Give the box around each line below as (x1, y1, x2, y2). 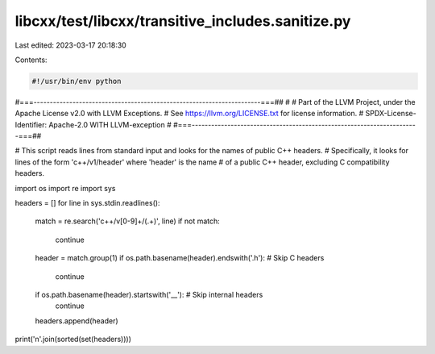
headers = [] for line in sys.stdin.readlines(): (14, 198, 160, 208)
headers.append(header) (35, 315, 118, 326)
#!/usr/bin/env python (31, 77, 122, 85)
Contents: (14, 55, 48, 65)
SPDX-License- (365, 109, 416, 119)
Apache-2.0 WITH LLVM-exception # (48, 119, 172, 129)
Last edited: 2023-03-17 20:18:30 (14, 40, 126, 50)
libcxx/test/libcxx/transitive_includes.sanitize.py (14, 12, 351, 30)
